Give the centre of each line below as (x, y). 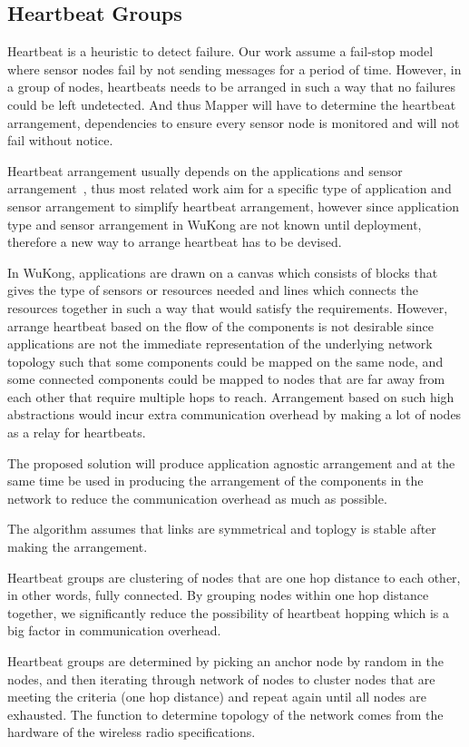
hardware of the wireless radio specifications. (132, 732)
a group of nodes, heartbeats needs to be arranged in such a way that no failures (232, 87)
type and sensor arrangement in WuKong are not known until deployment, (215, 224)
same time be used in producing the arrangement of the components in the (215, 481)
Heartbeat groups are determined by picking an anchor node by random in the (226, 661)
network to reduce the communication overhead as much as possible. (197, 498)
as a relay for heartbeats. (77, 432)
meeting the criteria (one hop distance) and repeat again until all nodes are (217, 697)
